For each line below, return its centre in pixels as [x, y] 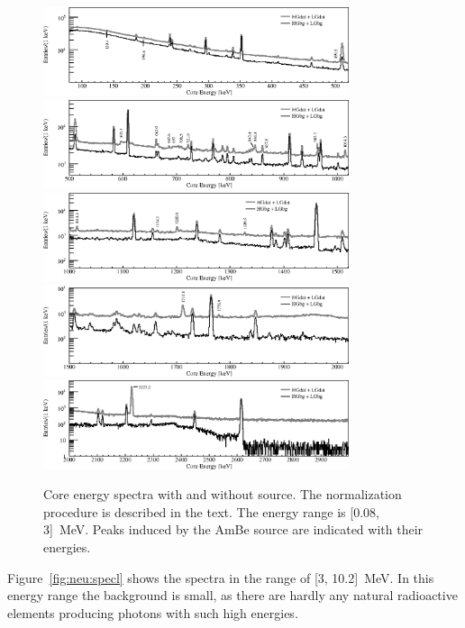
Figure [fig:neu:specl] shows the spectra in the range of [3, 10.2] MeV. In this [221, 577]
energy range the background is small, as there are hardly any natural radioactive [232, 595]
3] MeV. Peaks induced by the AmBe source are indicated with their [233, 529]
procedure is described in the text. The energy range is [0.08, [211, 511]
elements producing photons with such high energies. [153, 612]
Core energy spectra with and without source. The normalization [223, 494]
